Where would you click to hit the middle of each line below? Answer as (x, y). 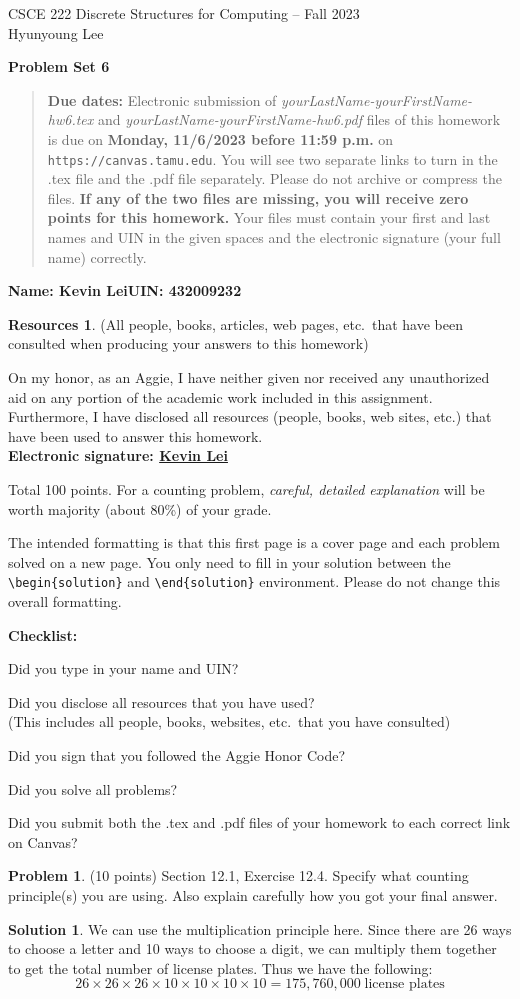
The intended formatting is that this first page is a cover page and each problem (254, 542)
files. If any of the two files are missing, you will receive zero (258, 197)
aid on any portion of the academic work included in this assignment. (220, 396)
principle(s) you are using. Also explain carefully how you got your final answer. (253, 894)
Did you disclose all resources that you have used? (161, 701)
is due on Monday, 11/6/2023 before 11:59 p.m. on (220, 138)
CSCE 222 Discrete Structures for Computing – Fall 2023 (184, 13)
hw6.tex (70, 119)
